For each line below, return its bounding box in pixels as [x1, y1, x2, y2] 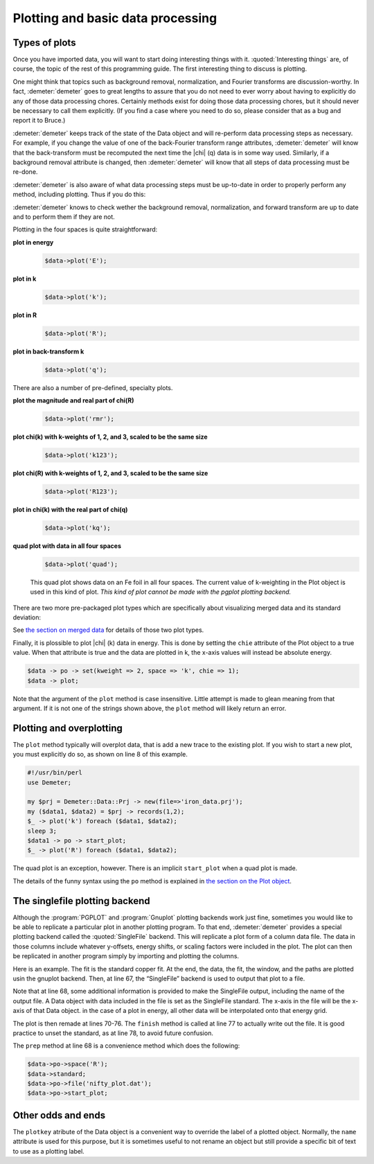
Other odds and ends [12, 1109, 106, 1121]
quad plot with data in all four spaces [12, 541, 121, 550]
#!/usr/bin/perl [27, 769, 83, 777]
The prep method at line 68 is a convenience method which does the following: [12, 1041, 240, 1050]
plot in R [12, 310, 37, 319]
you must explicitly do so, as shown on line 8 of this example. [12, 750, 188, 759]
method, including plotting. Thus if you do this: [12, 191, 146, 199]
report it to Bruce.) [12, 116, 66, 125]
